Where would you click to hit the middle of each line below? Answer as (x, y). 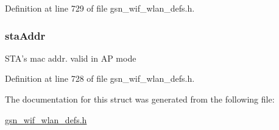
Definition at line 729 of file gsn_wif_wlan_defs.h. (100, 8)
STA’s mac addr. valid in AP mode (71, 58)
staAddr (25, 35)
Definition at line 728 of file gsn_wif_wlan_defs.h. (100, 78)
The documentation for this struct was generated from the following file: (140, 99)
